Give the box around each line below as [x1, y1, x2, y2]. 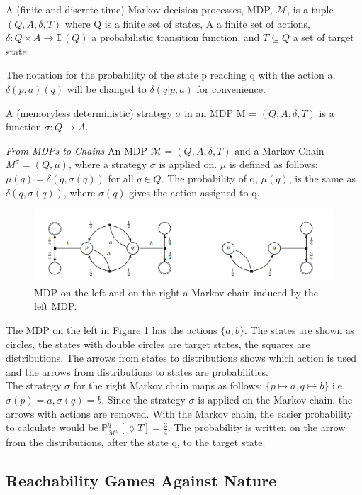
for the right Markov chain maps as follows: [73, 378, 262, 393]
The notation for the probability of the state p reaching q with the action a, [6, 67, 336, 82]
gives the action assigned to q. [129, 184, 260, 199]
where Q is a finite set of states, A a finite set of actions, [64, 16, 310, 30]
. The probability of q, [161, 170, 258, 185]
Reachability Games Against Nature [6, 469, 277, 491]
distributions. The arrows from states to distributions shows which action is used [6, 350, 356, 365]
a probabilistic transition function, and [91, 30, 260, 45]
